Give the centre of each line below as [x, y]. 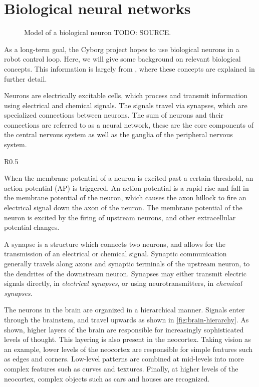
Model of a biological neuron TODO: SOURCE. [98, 32]
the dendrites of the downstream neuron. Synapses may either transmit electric [125, 273]
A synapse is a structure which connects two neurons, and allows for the [115, 244]
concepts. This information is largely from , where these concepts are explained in [129, 68]
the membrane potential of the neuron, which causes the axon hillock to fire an [125, 198]
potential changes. [32, 227]
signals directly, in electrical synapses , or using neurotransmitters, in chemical [123, 283]
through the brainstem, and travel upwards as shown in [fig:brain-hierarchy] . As [126, 319]
